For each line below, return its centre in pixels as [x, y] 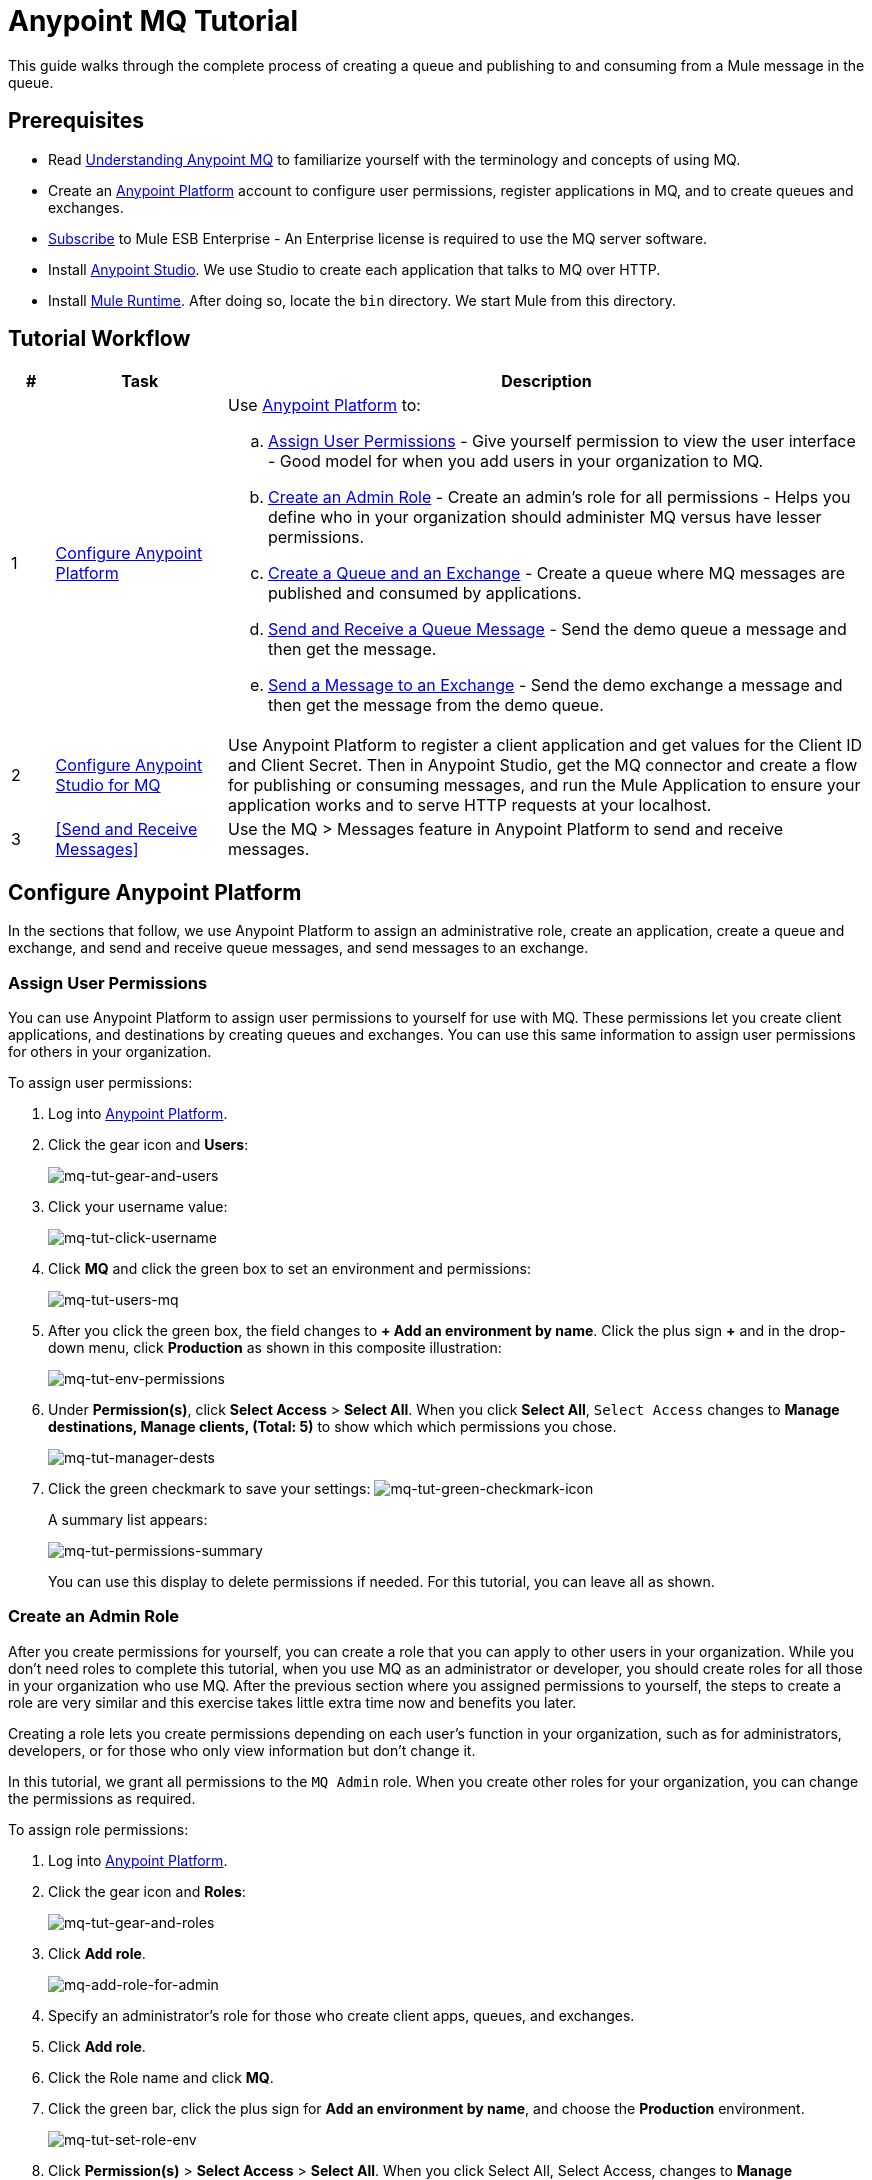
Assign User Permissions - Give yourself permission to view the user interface [561, 441]
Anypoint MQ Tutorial [153, 21]
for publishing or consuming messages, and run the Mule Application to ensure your [544, 785]
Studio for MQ [108, 785]
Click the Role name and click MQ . [161, 2077]
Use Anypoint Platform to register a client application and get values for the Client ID [545, 745]
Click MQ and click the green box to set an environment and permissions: [289, 1269]
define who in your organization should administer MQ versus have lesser [544, 517]
